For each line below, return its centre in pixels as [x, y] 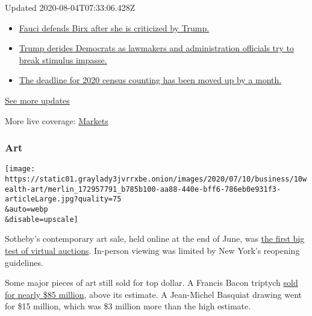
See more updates [37, 100]
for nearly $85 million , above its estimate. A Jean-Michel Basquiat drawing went [154, 294]
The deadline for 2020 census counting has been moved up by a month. [150, 80]
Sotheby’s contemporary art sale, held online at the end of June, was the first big [155, 239]
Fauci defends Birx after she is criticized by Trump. [114, 27]
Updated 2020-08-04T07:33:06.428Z [70, 7]
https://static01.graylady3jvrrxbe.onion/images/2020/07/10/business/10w [156, 179]
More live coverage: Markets [57, 120]
